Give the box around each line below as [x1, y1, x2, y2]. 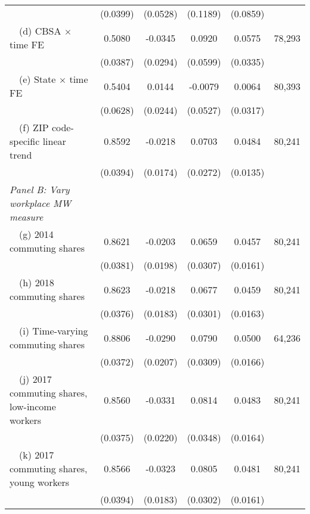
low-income [10, 400, 56, 413]
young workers [10, 475, 70, 489]
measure [10, 210, 44, 224]
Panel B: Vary [10, 182, 70, 196]
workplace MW [10, 196, 72, 210]
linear [42, 134, 66, 148]
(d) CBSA [19, 24, 61, 38]
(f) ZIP [19, 120, 49, 134]
